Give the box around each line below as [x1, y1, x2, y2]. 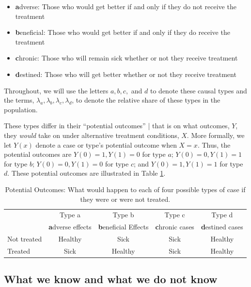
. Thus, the [197, 139, 231, 150]
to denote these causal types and [150, 85, 247, 95]
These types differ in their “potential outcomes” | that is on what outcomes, [4, 121, 230, 131]
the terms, [4, 95, 34, 105]
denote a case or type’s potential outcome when [35, 139, 177, 150]
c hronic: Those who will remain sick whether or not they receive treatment [15, 53, 238, 63]
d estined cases [201, 222, 243, 232]
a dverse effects [48, 222, 92, 232]
